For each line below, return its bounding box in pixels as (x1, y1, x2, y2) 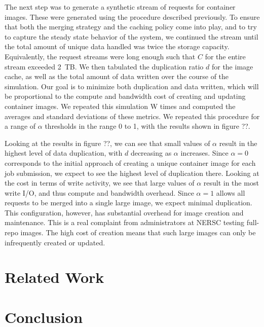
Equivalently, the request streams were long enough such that (5, 51, 196, 61)
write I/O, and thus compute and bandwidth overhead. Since (5, 187, 194, 198)
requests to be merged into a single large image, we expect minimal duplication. (5, 197, 252, 208)
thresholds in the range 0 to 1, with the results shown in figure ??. (45, 121, 250, 131)
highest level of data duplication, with (5, 148, 123, 158)
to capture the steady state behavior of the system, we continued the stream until (5, 31, 258, 42)
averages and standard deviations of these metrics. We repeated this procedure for (5, 111, 260, 121)
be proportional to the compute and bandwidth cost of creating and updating (5, 91, 246, 101)
